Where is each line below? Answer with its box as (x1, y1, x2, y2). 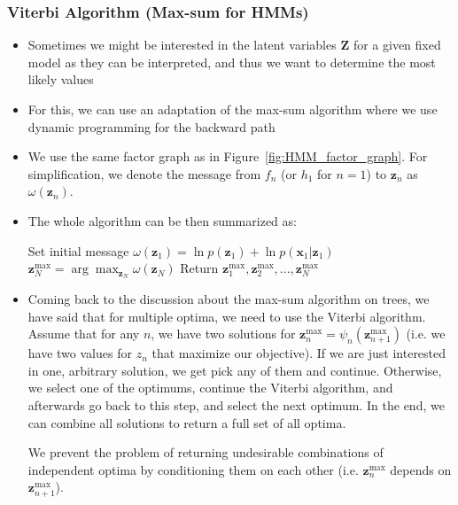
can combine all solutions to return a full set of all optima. (27, 413, 346, 431)
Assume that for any (27, 324, 140, 343)
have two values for (27, 344, 132, 362)
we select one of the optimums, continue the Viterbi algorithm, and (27, 378, 393, 397)
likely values (27, 70, 94, 89)
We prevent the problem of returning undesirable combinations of (27, 443, 384, 462)
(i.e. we (406, 324, 446, 343)
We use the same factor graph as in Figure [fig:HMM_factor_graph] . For (27, 147, 428, 166)
